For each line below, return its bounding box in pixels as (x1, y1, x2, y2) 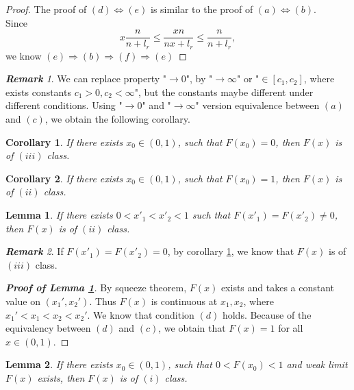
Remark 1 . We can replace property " (5, 71, 167, 86)
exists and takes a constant (220, 280, 335, 295)
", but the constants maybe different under (134, 84, 314, 99)
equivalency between (5, 321, 91, 335)
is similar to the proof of (151, 2, 253, 16)
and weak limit (286, 357, 348, 371)
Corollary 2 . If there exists (5, 171, 123, 185)
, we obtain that (158, 321, 226, 335)
